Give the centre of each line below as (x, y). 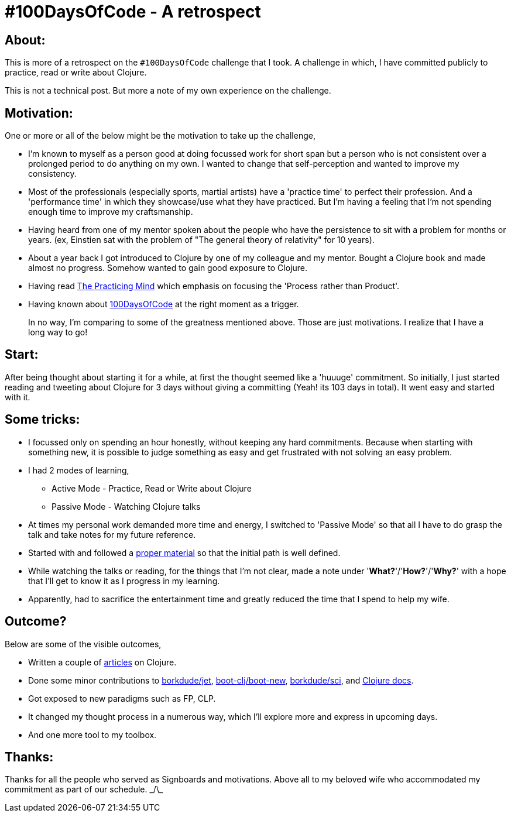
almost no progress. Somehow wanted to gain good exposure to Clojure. (168, 268)
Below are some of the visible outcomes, (83, 644)
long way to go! (58, 332)
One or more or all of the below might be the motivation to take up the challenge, (160, 136)
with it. (18, 397)
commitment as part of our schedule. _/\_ (84, 789)
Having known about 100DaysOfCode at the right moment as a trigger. (164, 304)
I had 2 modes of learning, (79, 470)
